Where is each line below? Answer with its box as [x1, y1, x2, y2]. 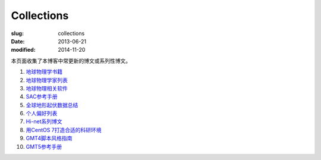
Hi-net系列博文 [26, 118, 62, 125]
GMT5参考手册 [26, 143, 62, 150]
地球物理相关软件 [26, 84, 68, 92]
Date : [11, 37, 25, 45]
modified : [11, 46, 36, 54]
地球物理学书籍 [26, 68, 62, 76]
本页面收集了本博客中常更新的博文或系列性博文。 [11, 57, 131, 64]
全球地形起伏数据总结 [26, 101, 78, 108]
